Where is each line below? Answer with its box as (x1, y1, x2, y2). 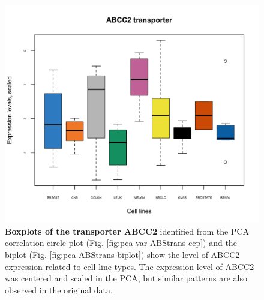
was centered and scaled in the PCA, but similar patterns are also (5, 272, 247, 284)
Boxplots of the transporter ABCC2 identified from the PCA (5, 224, 250, 237)
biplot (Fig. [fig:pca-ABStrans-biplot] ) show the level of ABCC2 (5, 248, 240, 260)
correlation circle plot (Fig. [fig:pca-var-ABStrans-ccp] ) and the (5, 236, 237, 249)
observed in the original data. (5, 283, 113, 296)
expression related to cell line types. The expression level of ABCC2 (5, 260, 254, 272)
